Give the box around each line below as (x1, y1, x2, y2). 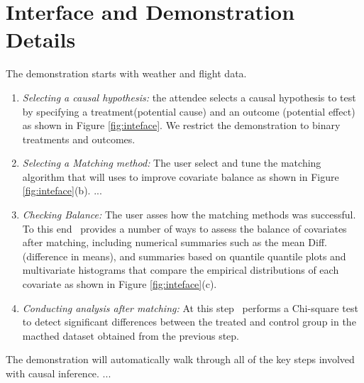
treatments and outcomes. (22, 131, 136, 146)
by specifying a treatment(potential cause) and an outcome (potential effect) (22, 104, 355, 118)
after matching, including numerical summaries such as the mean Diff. (22, 235, 327, 250)
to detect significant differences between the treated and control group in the (22, 314, 356, 329)
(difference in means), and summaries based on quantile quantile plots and (22, 248, 346, 263)
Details (6, 25, 76, 54)
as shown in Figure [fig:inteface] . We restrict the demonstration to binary (22, 118, 341, 133)
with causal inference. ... (6, 366, 111, 380)
